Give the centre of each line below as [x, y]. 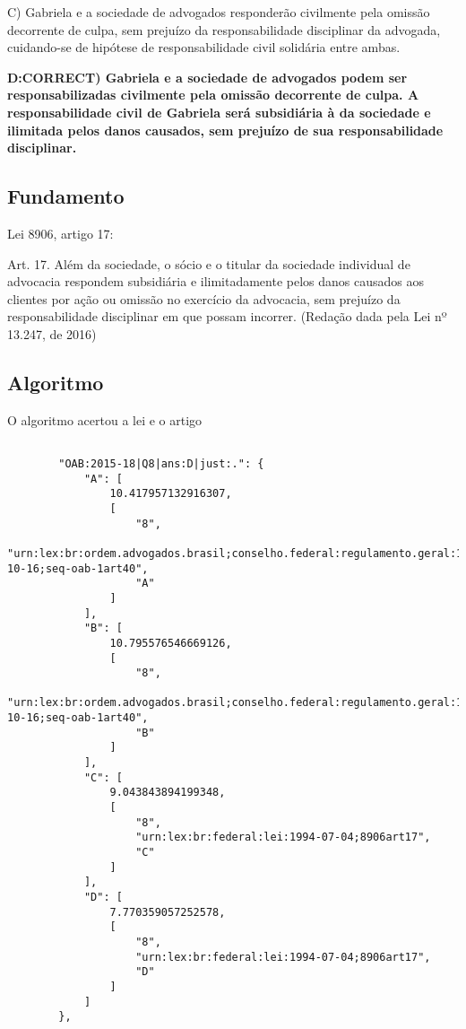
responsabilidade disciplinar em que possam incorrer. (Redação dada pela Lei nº [227, 316]
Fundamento [66, 196]
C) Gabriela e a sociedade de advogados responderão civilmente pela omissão [219, 12]
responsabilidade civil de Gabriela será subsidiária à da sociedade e [219, 112]
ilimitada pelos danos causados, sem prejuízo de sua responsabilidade [225, 130]
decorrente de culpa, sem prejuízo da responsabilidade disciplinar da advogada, [224, 29]
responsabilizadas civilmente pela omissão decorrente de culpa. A [213, 95]
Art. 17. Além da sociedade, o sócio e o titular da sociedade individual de [209, 263]
